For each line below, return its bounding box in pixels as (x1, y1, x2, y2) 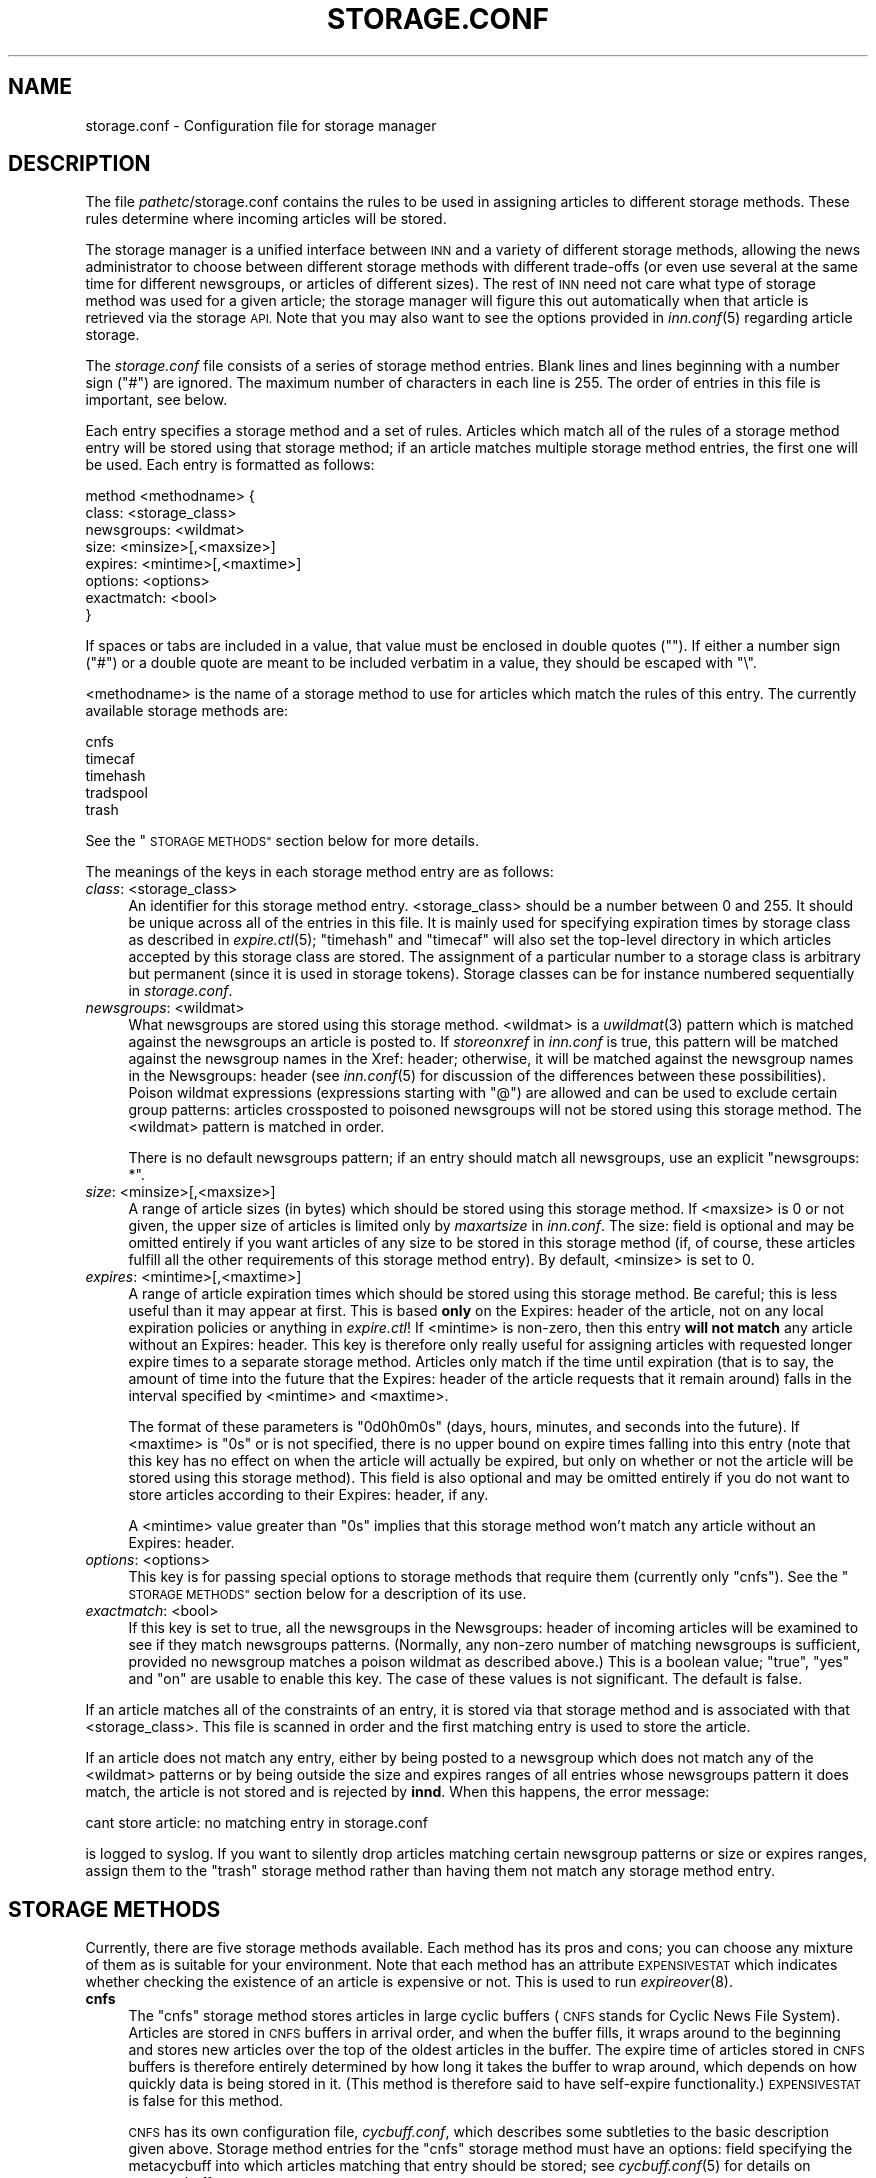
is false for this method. (128, 2092, 284, 2110)
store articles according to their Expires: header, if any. (128, 1486, 489, 1504)
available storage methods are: (85, 702, 289, 720)
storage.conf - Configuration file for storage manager (85, 116, 437, 134)
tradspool (85, 784, 148, 802)
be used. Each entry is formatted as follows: (85, 456, 375, 474)
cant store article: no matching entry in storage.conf (85, 1814, 428, 1832)
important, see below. (85, 391, 228, 409)
